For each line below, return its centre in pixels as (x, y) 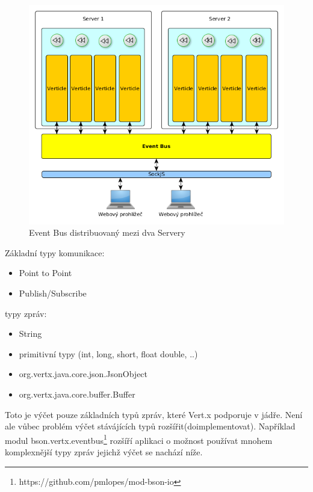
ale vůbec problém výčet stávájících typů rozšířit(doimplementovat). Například (150, 426)
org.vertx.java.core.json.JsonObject (83, 374)
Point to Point (45, 273)
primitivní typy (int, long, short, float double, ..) (108, 353)
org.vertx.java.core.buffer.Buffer (77, 394)
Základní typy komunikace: (55, 252)
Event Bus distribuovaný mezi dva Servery (107, 232)
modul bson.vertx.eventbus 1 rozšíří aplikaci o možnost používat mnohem (139, 439)
